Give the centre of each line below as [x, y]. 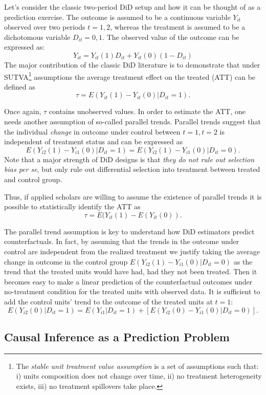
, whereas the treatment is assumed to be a [178, 27]
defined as [20, 86]
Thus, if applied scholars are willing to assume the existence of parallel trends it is [133, 196]
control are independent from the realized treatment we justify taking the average [132, 251]
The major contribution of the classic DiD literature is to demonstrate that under [132, 64]
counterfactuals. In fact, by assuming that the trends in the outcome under [122, 241]
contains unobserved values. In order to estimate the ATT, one [147, 111]
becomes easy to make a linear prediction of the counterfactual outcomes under [128, 281]
